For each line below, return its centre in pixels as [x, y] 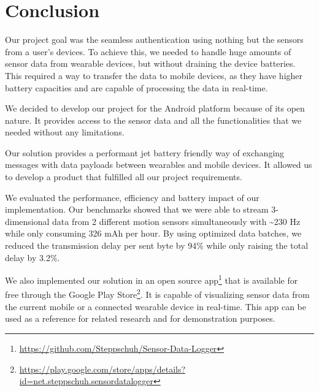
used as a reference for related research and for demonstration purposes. [140, 318]
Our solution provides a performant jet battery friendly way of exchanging [145, 152]
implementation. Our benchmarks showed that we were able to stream [137, 209]
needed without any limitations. [65, 132]
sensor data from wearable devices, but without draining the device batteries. [150, 63]
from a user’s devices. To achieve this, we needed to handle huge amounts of [148, 51]
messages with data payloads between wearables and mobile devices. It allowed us [159, 165]
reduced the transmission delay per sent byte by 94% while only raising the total [157, 245]
